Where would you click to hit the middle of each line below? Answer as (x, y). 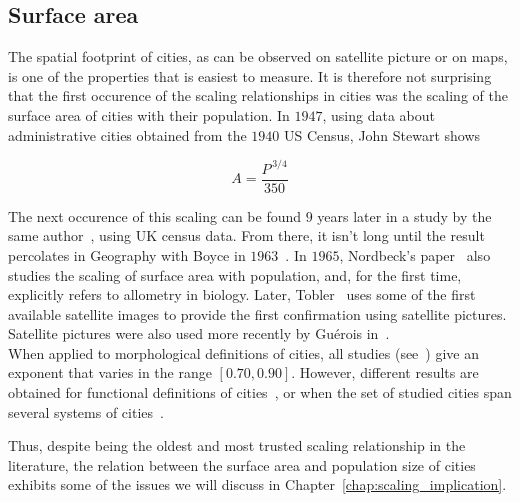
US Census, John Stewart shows (382, 134)
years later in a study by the (404, 215)
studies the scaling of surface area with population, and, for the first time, (235, 274)
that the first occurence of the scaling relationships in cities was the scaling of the (258, 95)
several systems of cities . (86, 411)
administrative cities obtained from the (127, 134)
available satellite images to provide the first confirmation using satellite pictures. (257, 313)
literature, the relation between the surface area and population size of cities (242, 464)
